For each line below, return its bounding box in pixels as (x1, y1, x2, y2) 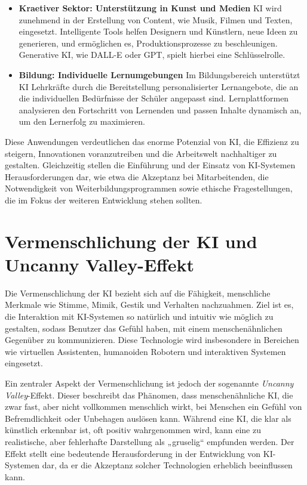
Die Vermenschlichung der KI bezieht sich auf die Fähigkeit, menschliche (5, 286, 271, 299)
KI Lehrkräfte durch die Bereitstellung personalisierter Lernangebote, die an (19, 80, 299, 92)
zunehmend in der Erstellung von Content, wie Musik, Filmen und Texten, (19, 13, 293, 26)
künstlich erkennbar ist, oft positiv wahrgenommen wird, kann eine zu (5, 424, 261, 436)
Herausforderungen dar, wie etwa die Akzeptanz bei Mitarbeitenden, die (5, 170, 269, 183)
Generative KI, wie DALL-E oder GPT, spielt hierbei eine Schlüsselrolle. (19, 48, 285, 61)
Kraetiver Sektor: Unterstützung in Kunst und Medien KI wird (19, 2, 282, 14)
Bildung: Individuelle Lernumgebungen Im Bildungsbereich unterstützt (19, 68, 300, 81)
